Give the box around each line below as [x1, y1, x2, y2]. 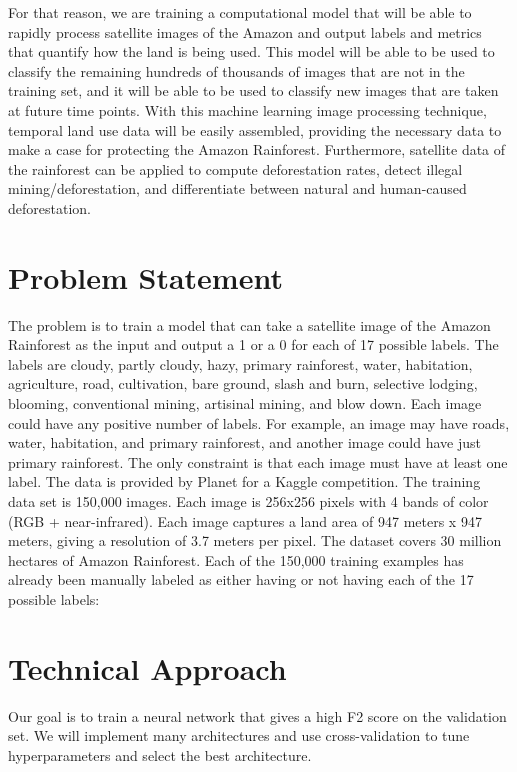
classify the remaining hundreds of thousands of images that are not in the [8, 60, 465, 81]
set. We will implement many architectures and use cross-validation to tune [8, 725, 470, 746]
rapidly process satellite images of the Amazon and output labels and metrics [8, 21, 482, 42]
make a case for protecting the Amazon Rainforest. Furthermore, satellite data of [8, 139, 506, 160]
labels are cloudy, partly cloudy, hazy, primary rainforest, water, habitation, [8, 353, 473, 374]
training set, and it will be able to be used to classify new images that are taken [8, 80, 499, 101]
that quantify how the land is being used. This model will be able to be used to [8, 41, 495, 62]
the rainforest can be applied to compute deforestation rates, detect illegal [8, 158, 463, 179]
